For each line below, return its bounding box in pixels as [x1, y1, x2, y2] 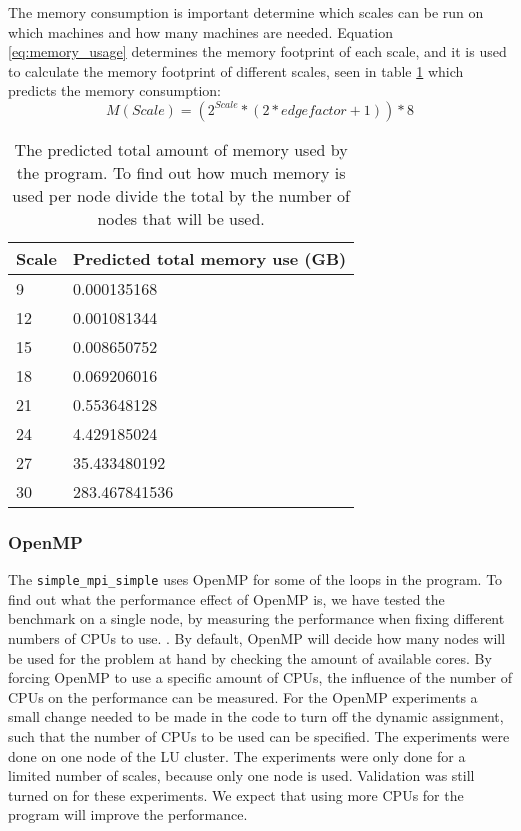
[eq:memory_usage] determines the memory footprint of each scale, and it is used [8, 41, 507, 62]
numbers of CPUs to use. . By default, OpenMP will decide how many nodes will [8, 628, 506, 649]
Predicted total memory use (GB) [72, 246, 347, 270]
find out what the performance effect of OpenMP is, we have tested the [8, 588, 445, 609]
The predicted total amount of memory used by [14, 137, 348, 161]
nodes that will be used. [97, 206, 265, 230]
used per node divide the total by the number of [12, 183, 350, 207]
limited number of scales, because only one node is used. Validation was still [8, 765, 475, 786]
